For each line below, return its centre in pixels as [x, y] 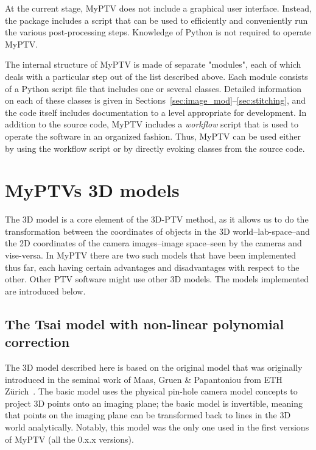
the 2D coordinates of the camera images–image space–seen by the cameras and [153, 243]
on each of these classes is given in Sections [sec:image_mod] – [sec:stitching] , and [156, 100]
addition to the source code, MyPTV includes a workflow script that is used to [152, 124]
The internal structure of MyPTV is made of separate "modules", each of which [153, 64]
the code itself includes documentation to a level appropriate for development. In [156, 112]
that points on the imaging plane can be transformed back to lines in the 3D [148, 415]
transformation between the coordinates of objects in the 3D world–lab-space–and [157, 231]
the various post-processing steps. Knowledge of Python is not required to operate [158, 32]
